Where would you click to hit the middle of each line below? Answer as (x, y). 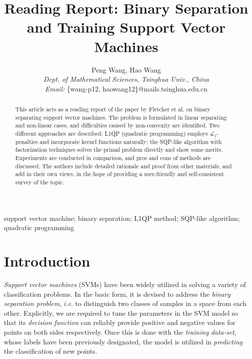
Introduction (47, 261)
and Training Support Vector (126, 27)
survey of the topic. (40, 182)
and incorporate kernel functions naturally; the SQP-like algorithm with (131, 141)
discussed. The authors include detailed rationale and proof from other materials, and (124, 166)
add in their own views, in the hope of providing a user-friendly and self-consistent (120, 174)
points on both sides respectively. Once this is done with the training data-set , (120, 332)
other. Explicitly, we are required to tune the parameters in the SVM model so (121, 313)
